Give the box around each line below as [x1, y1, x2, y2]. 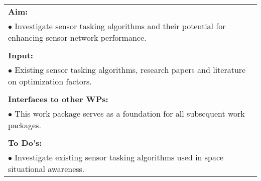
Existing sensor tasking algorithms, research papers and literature [15, 64, 246, 75]
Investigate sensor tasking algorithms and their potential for [15, 20, 226, 32]
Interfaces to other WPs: [8, 93, 108, 105]
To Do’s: [8, 137, 42, 148]
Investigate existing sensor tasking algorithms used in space [15, 151, 224, 163]
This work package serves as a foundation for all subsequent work [15, 108, 245, 119]
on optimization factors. [8, 75, 92, 87]
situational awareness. [8, 163, 85, 174]
